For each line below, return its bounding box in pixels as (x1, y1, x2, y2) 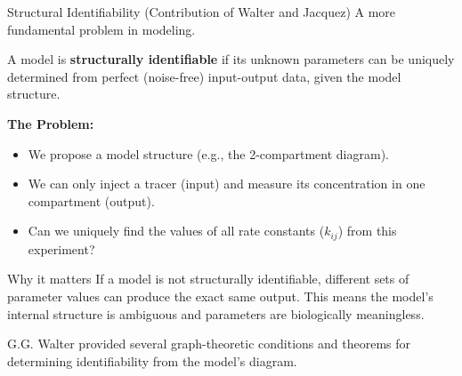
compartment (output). (28, 191, 155, 210)
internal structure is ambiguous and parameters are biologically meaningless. (7, 304, 425, 323)
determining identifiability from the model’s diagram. (7, 351, 297, 370)
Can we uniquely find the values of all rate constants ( (28, 221, 325, 240)
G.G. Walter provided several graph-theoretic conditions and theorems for (7, 334, 411, 353)
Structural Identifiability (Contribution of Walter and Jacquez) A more (7, 3, 396, 20)
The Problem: (7, 114, 94, 132)
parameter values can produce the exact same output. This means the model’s (7, 286, 434, 305)
